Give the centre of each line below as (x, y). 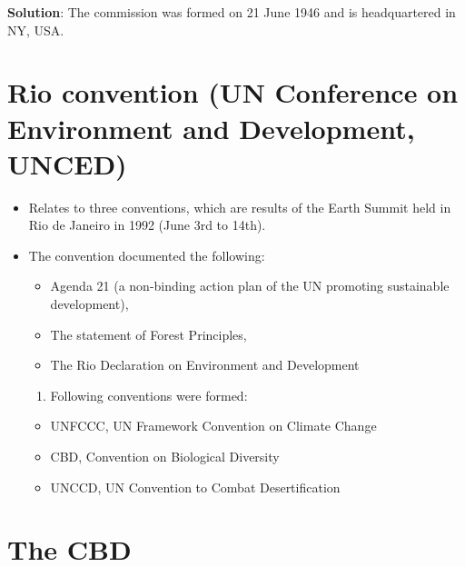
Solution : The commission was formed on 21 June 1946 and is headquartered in (232, 12)
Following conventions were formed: (149, 395)
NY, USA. (36, 30)
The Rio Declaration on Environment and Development (205, 365)
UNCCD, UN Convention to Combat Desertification (195, 487)
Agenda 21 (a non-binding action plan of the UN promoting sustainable (250, 286)
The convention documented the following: (147, 255)
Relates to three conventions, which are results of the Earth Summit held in (240, 207)
